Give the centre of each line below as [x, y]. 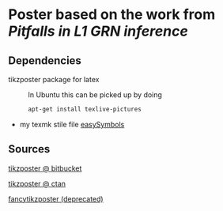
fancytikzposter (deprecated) [56, 198]
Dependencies [45, 60]
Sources [29, 149]
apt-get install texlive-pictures [85, 109]
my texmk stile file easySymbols [72, 124]
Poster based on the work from [112, 15]
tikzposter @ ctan [37, 183]
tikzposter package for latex [54, 79]
